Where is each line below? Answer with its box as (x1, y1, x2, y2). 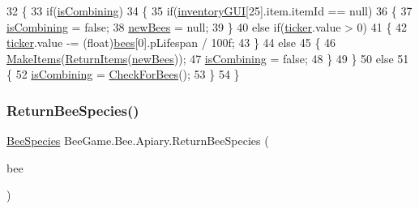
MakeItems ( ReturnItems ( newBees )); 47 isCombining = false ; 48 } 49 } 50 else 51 (6, 49, 409, 66)
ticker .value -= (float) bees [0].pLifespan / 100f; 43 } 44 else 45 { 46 (6, 34, 336, 51)
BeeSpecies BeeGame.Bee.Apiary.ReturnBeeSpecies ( (6, 132, 269, 149)
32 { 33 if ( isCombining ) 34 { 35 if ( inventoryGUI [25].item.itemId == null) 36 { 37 (6, 2, 413, 19)
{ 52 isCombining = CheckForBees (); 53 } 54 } (6, 66, 240, 83)
